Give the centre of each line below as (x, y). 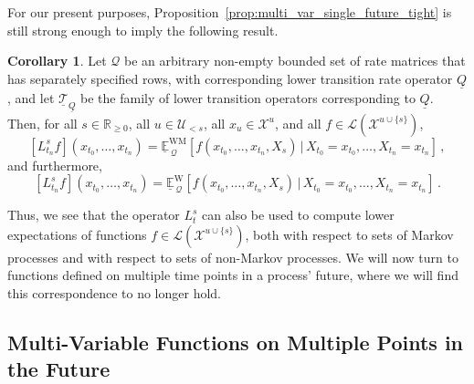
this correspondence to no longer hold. (115, 292)
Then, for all (42, 123)
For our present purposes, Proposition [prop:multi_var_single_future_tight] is (230, 12)
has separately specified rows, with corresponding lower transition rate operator (230, 78)
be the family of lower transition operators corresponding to (248, 98)
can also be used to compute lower (298, 215)
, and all (298, 123)
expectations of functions (77, 234)
